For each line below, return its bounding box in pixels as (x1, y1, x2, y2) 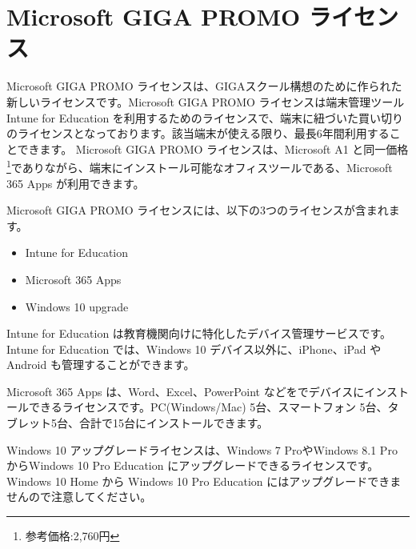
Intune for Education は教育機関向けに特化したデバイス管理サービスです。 (6, 325, 392, 342)
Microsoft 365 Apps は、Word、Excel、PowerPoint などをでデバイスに (6, 383, 365, 399)
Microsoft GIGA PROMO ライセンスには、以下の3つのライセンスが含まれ (6, 202, 389, 218)
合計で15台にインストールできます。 (78, 415, 269, 431)
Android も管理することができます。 (6, 356, 195, 373)
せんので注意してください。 (6, 488, 152, 505)
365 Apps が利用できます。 (6, 174, 145, 191)
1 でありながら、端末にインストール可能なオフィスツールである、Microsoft (6, 157, 393, 175)
